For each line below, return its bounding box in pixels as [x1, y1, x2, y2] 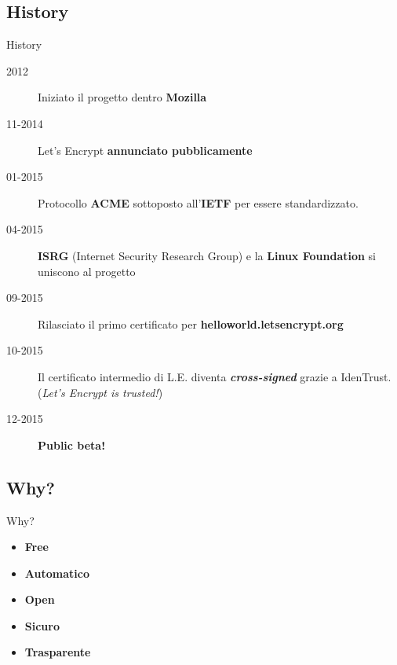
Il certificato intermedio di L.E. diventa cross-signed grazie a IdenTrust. [38, 368, 392, 384]
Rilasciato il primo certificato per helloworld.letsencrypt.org [38, 315, 344, 332]
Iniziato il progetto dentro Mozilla [38, 89, 207, 105]
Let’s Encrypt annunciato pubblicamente [38, 141, 253, 158]
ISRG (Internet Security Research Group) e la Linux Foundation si [38, 247, 377, 263]
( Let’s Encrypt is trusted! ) [38, 384, 163, 400]
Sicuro [24, 617, 60, 634]
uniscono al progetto [38, 263, 136, 279]
